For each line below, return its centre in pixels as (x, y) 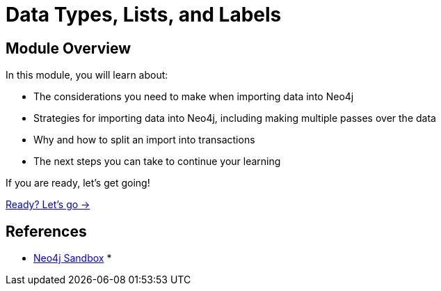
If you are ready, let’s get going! (78, 183)
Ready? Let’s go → (48, 205)
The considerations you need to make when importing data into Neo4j (194, 97)
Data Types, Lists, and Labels (144, 15)
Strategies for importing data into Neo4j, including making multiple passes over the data (235, 118)
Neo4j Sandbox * (73, 258)
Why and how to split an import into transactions (144, 140)
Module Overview (69, 48)
